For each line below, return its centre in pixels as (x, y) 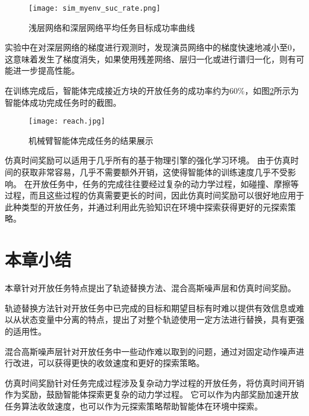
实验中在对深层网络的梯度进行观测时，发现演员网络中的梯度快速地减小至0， (152, 47)
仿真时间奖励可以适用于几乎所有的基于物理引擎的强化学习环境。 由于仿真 (148, 160)
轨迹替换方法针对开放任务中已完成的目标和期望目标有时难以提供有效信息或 (150, 308)
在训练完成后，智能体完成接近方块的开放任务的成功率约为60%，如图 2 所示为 (152, 91)
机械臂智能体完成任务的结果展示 (91, 140)
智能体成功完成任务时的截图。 (63, 102)
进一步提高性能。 (46, 70)
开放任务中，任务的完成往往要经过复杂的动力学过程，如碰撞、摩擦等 (165, 183)
